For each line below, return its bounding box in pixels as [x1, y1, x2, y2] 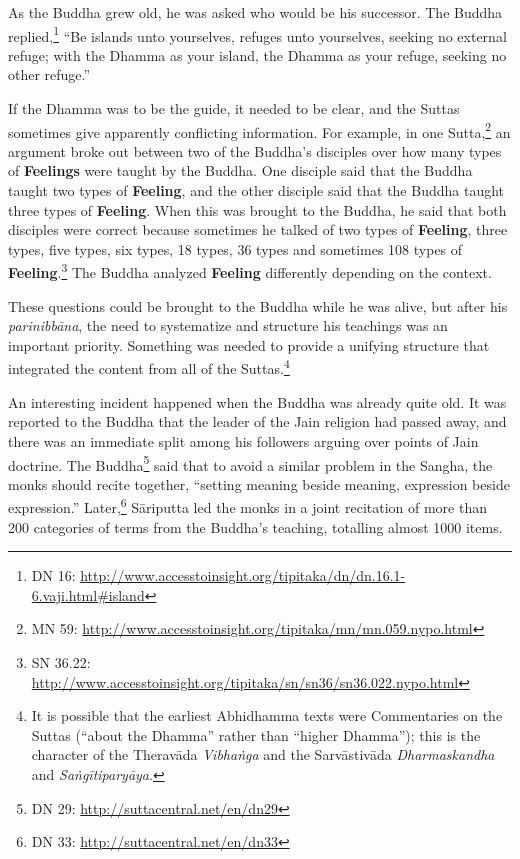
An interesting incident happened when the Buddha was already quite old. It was [8, 391, 507, 412]
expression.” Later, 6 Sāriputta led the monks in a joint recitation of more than [8, 494, 487, 517]
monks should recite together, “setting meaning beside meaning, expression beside [8, 473, 510, 494]
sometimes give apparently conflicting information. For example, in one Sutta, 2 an [8, 118, 511, 142]
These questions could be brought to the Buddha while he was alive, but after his [8, 295, 508, 316]
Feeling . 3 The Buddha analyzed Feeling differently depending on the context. [8, 259, 492, 283]
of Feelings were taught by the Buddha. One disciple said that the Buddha [8, 160, 473, 181]
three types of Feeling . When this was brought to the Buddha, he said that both [8, 199, 507, 220]
